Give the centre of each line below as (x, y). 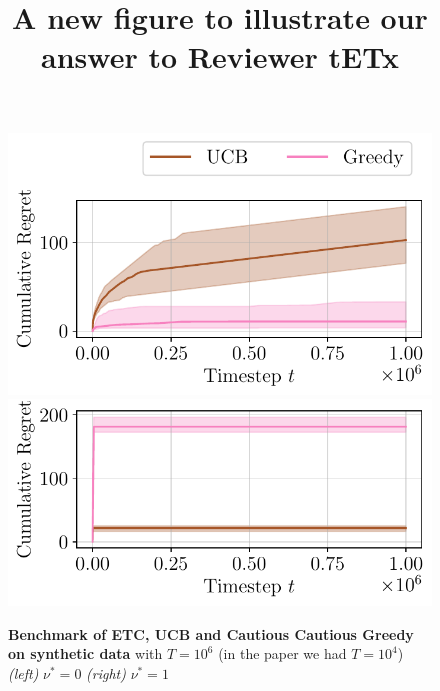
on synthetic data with (85, 653)
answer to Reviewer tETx (220, 56)
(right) (106, 672)
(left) (23, 672)
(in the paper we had (282, 653)
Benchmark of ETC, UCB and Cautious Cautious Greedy (211, 633)
